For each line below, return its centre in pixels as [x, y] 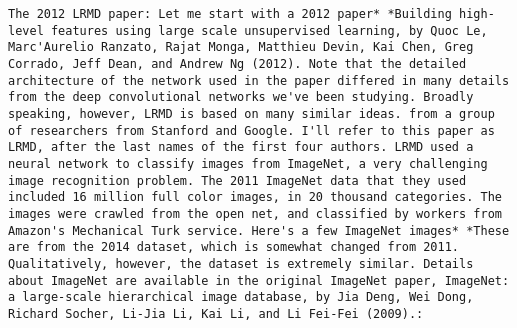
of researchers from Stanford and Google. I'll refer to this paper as [251, 130]
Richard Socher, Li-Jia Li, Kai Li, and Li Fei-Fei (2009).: [216, 313]
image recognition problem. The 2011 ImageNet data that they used [237, 180]
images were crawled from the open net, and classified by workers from [255, 213]
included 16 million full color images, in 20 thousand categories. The [255, 197]
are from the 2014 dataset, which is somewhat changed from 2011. [234, 247]
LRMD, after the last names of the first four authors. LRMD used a [241, 147]
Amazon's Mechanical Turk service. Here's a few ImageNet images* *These [259, 230]
